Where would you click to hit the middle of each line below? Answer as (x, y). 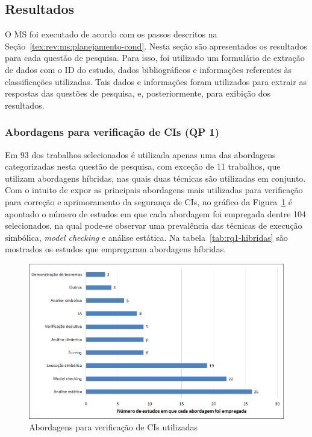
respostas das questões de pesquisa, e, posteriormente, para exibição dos (138, 93)
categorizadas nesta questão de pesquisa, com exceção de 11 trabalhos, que (143, 166)
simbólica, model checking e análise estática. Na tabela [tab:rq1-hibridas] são (146, 237)
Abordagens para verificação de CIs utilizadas (113, 427)
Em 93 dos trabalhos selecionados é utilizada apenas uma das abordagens (140, 154)
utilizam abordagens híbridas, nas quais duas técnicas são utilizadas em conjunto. (155, 178)
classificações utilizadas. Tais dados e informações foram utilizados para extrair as (156, 81)
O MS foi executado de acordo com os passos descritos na (111, 34)
